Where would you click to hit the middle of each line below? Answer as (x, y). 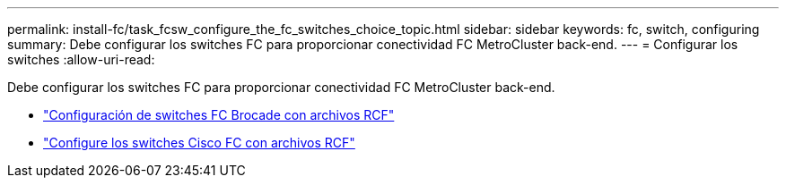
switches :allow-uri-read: (81, 59)
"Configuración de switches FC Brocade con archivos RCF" (219, 115)
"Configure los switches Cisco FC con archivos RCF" (199, 143)
